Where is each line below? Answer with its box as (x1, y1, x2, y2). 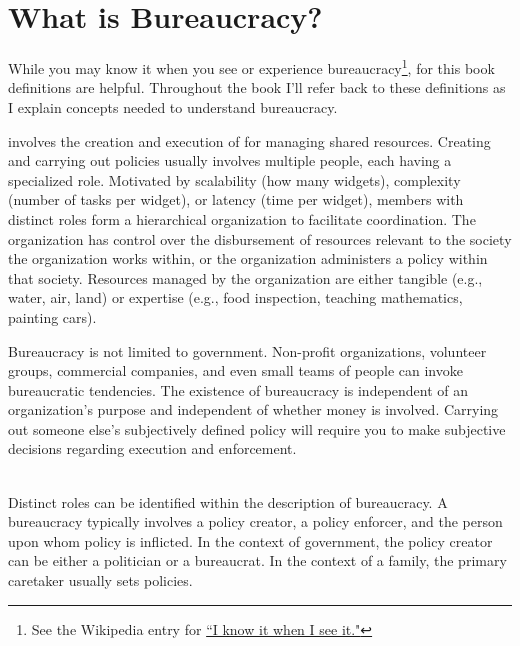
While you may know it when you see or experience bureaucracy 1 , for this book (8, 55, 495, 78)
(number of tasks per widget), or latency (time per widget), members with (8, 189, 464, 210)
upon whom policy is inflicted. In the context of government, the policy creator (8, 530, 493, 551)
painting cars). (8, 306, 97, 327)
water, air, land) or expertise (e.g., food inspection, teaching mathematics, (8, 287, 463, 308)
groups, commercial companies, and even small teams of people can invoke (8, 360, 463, 381)
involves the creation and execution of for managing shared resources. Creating (8, 130, 491, 151)
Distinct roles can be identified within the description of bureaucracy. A (8, 491, 448, 512)
